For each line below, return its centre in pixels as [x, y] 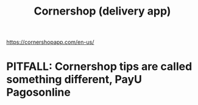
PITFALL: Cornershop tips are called [99, 66]
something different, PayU [74, 80]
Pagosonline [39, 93]
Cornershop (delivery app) [102, 11]
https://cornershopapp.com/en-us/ [50, 42]
